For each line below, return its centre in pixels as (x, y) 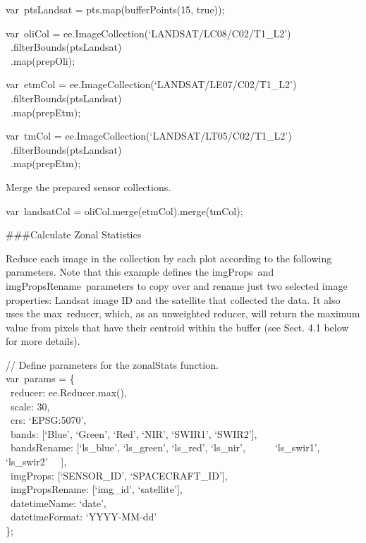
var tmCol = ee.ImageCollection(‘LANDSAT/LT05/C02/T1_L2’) (149, 136)
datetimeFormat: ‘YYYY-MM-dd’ (84, 517)
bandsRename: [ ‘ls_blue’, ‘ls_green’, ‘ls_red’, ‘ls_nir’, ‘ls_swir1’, (165, 447)
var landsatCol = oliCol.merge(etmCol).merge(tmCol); (124, 211)
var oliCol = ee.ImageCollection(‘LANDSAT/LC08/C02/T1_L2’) (148, 33)
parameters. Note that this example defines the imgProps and (140, 272)
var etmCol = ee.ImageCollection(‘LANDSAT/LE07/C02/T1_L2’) (151, 84)
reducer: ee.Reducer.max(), (68, 392)
